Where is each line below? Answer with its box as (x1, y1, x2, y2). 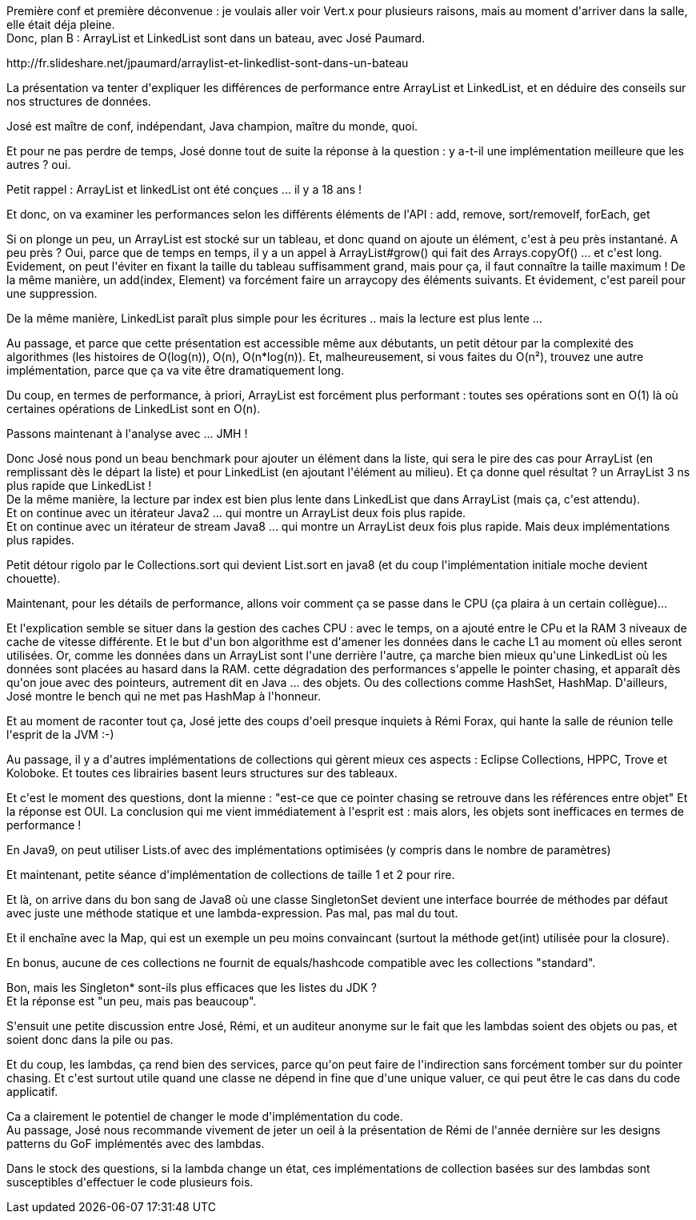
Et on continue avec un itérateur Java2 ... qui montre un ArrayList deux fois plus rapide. (6, 506, 466, 520)
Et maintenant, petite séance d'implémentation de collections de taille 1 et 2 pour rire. (6, 868, 455, 881)
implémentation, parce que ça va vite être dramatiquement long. (6, 363, 345, 377)
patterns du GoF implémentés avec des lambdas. (6, 1137, 265, 1150)
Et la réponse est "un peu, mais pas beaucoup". (6, 994, 257, 1008)
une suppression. (6, 287, 98, 300)
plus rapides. (6, 533, 74, 547)
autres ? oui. (6, 158, 71, 171)
